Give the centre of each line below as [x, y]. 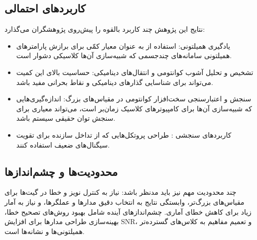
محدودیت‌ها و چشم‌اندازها [61, 171]
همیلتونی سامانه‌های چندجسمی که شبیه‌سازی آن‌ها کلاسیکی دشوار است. [124, 55]
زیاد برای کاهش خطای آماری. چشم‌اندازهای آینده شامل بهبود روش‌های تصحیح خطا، [128, 211]
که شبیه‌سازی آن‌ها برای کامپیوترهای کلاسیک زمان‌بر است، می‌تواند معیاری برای [134, 108]
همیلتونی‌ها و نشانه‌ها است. [45, 231]
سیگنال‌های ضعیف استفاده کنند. [63, 144]
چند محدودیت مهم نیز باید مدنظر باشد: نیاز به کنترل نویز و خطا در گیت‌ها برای [121, 192]
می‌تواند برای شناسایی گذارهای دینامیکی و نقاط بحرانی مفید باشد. [115, 82]
